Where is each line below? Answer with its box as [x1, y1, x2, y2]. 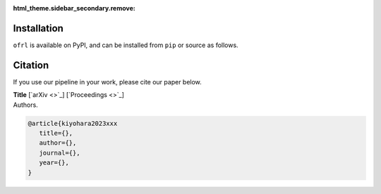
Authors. [13, 101, 38, 109]
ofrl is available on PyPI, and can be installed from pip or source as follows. [13, 41, 239, 49]
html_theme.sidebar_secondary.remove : [13, 4, 135, 12]
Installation [13, 22, 64, 34]
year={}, [39, 159, 70, 167]
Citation [13, 59, 49, 71]
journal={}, [39, 148, 80, 157]
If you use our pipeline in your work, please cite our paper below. [13, 77, 202, 86]
